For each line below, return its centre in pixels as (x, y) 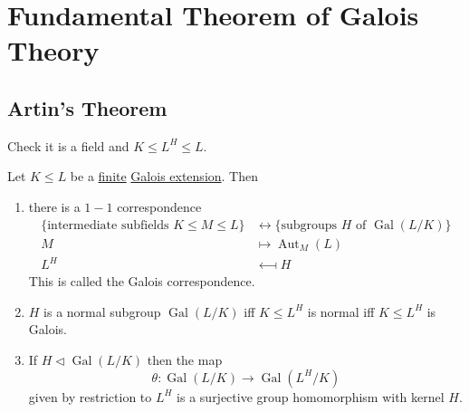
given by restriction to (90, 396)
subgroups (309, 225)
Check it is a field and (68, 145)
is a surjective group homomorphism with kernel (311, 396)
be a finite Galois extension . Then (164, 176)
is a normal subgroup (102, 311)
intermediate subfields (108, 225)
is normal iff (341, 311)
